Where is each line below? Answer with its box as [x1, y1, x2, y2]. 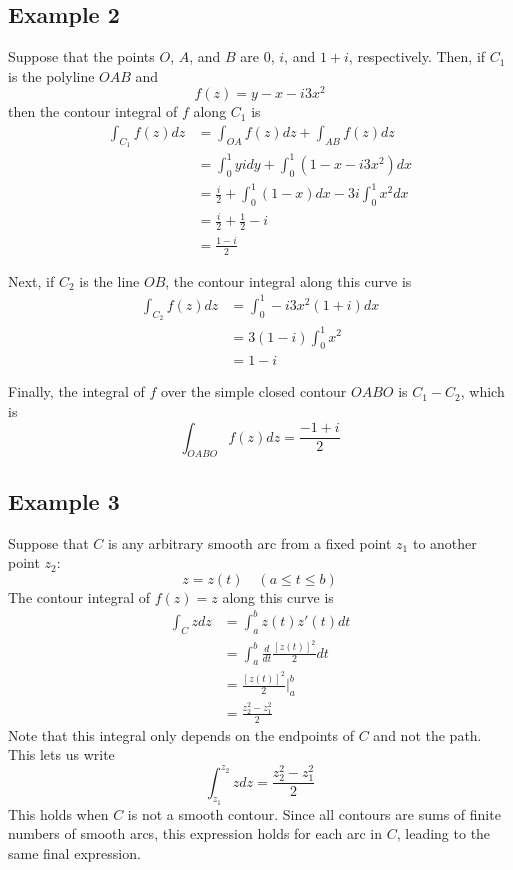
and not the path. [373, 724, 482, 745]
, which [460, 381, 505, 402]
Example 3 [8, 485, 120, 516]
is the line [79, 270, 140, 291]
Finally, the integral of [8, 381, 145, 402]
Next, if [8, 270, 55, 291]
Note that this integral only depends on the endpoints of [8, 724, 355, 745]
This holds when [8, 803, 109, 824]
